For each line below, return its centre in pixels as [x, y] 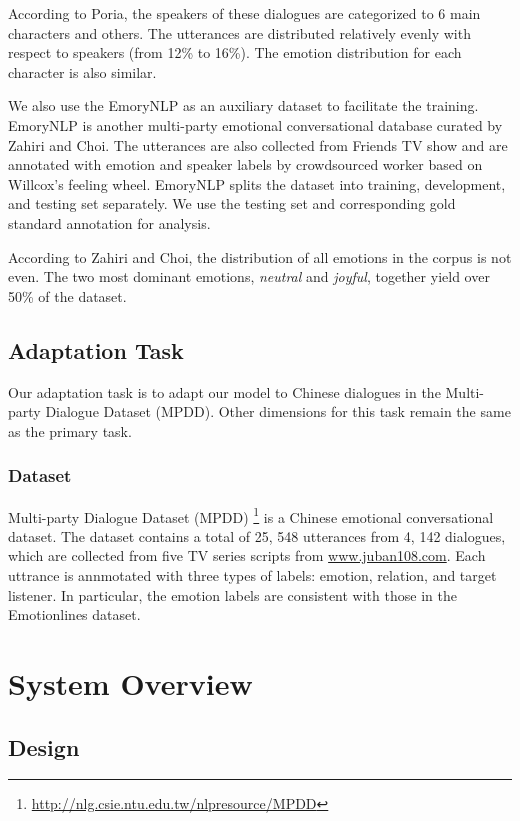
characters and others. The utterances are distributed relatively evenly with [239, 32]
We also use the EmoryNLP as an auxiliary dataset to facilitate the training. [243, 105]
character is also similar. [82, 71]
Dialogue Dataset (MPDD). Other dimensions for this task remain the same [278, 411]
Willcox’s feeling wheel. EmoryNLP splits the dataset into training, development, [257, 183]
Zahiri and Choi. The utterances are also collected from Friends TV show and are [258, 144]
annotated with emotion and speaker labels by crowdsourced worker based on [245, 164]
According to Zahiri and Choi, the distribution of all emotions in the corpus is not [260, 256]
